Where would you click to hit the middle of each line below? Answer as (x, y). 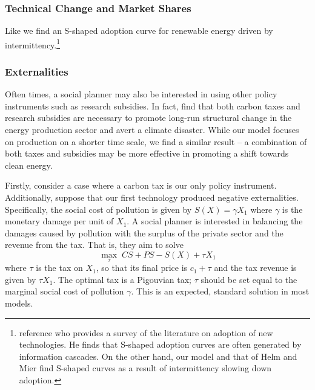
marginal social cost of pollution (65, 291)
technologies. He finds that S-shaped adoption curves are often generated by (160, 344)
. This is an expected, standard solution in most (220, 291)
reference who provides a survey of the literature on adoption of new (146, 332)
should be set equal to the (249, 279)
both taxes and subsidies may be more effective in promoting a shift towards (147, 153)
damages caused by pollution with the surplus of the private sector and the (144, 232)
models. (19, 303)
